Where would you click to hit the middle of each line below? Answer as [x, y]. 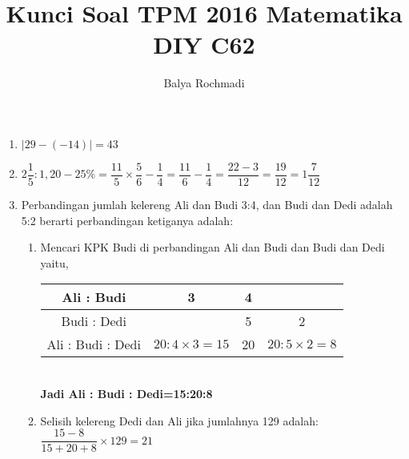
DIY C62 [204, 44]
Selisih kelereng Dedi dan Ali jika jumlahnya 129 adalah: [179, 420]
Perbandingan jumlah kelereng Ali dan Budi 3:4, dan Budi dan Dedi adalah [207, 204]
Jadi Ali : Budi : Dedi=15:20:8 [126, 393]
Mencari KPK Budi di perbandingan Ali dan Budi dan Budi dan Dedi [213, 247]
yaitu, [54, 262]
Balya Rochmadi [204, 83]
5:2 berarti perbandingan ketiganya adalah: [127, 220]
